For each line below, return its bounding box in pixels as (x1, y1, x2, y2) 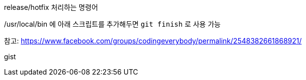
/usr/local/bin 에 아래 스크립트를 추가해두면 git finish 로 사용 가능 (4, 20, 221, 28)
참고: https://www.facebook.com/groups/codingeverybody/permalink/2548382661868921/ (4, 37, 302, 45)
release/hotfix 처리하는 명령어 (4, 3, 98, 11)
